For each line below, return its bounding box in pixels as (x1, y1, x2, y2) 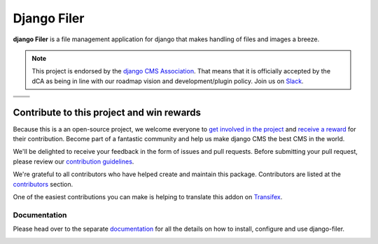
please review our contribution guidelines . (13, 157, 134, 166)
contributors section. (13, 180, 73, 188)
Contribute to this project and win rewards (13, 106, 202, 118)
